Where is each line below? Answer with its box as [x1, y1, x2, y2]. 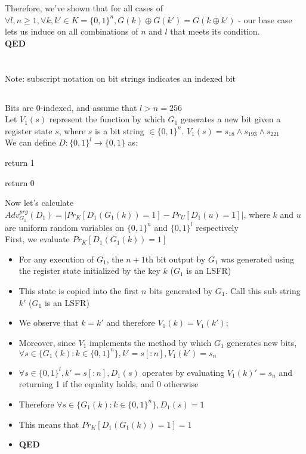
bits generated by [149, 284, 213, 297]
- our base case [238, 13, 292, 26]
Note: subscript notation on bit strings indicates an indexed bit [5, 72, 236, 84]
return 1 [5, 156, 35, 168]
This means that [18, 418, 79, 430]
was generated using [221, 252, 294, 265]
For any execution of [18, 252, 94, 265]
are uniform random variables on [5, 221, 125, 233]
